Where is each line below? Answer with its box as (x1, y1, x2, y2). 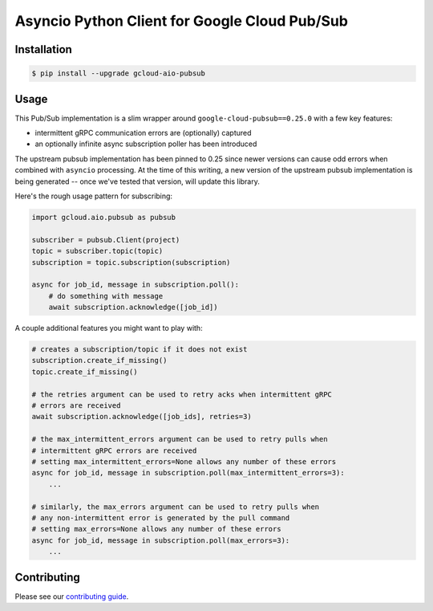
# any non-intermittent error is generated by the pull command (31, 513, 290, 522)
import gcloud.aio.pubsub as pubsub (31, 213, 176, 222)
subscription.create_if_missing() (31, 356, 168, 365)
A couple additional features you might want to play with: (14, 324, 204, 333)
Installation (14, 43, 72, 56)
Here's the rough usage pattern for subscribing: (14, 191, 172, 201)
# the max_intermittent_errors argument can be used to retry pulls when (31, 434, 328, 444)
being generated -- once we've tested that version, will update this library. (14, 177, 261, 186)
